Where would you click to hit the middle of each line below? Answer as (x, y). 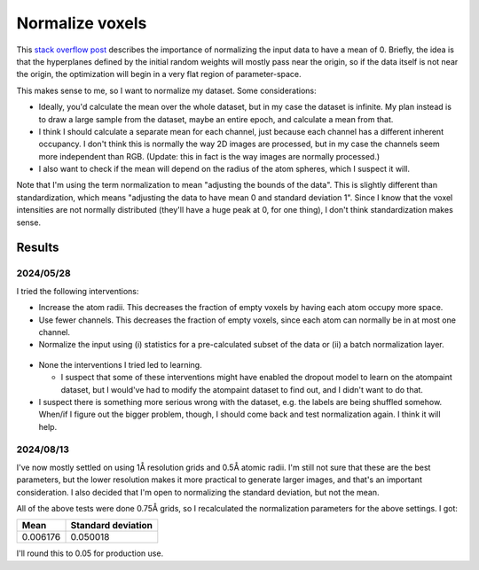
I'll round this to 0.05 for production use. (90, 553)
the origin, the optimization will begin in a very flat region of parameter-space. (159, 74)
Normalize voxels (82, 23)
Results (38, 248)
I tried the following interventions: (78, 291)
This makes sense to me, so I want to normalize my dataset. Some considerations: (166, 90)
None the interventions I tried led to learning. (121, 364)
